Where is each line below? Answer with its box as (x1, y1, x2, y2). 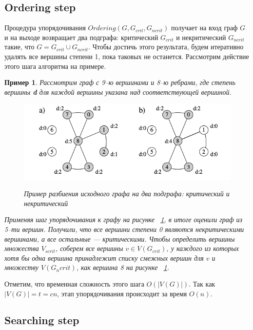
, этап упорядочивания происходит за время (57, 288, 187, 298)
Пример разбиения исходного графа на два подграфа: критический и (24, 188, 230, 199)
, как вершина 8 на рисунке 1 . (76, 262, 169, 272)
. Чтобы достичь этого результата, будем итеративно (88, 41, 244, 52)
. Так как (189, 279, 215, 289)
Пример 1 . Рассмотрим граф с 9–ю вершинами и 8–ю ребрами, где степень (4, 77, 235, 87)
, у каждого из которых (166, 243, 239, 253)
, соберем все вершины (55, 243, 123, 253)
